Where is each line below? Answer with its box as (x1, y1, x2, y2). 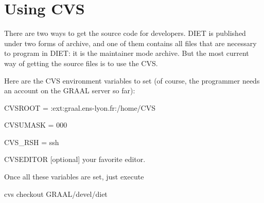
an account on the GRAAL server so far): (4, 85, 135, 96)
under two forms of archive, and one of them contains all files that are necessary (4, 37, 257, 48)
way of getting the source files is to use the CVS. (4, 57, 158, 68)
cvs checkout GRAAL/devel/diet (4, 188, 108, 199)
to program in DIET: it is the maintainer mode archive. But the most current (4, 48, 249, 58)
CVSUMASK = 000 (4, 119, 67, 130)
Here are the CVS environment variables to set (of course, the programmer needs (4, 75, 260, 86)
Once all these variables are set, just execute (4, 171, 144, 182)
